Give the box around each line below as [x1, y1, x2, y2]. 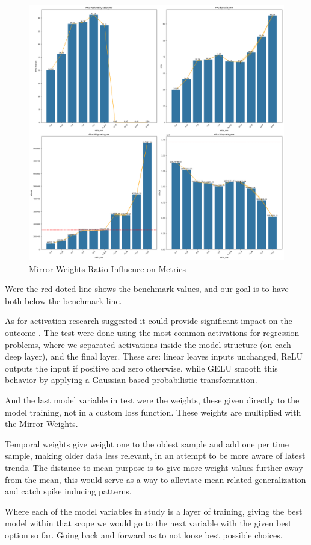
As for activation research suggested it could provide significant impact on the [5, 314, 292, 327]
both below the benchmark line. [5, 294, 122, 307]
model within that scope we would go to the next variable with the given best [5, 517, 292, 529]
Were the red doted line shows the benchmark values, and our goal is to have [5, 282, 289, 295]
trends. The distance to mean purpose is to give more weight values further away [5, 461, 303, 473]
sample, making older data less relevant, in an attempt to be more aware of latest [5, 449, 306, 462]
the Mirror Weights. [5, 417, 78, 430]
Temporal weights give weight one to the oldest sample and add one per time [5, 437, 289, 450]
